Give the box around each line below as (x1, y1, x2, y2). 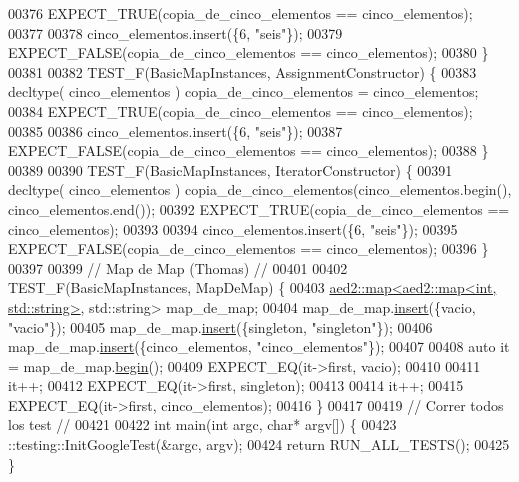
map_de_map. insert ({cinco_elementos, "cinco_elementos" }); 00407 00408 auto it (8, 336, 510, 357)
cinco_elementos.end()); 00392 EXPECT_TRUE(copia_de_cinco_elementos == (8, 198, 510, 219)
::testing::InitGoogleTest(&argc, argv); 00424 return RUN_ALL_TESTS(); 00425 (8, 434, 510, 455)
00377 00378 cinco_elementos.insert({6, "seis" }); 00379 (8, 22, 343, 43)
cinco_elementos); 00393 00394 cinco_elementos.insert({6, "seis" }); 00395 (8, 218, 458, 239)
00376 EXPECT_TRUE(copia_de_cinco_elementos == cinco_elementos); (8, 3, 473, 23)
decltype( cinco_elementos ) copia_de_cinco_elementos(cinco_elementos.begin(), (8, 179, 512, 200)
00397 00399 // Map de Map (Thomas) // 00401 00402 (8, 257, 348, 278)
